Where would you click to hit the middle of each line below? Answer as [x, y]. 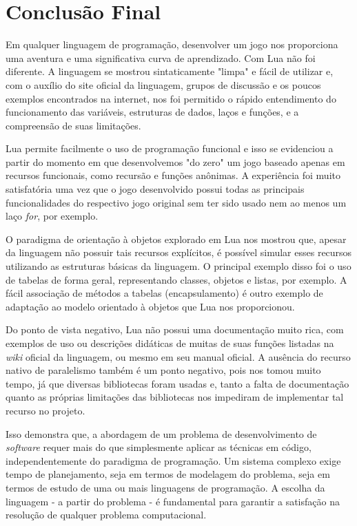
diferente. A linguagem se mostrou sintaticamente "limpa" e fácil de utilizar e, [170, 71]
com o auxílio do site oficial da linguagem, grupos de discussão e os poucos [163, 84]
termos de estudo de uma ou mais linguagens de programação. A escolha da [165, 487]
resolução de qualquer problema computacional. [106, 515]
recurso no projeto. [45, 410]
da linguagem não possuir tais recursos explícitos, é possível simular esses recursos [179, 252]
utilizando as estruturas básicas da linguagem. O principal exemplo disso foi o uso [178, 266]
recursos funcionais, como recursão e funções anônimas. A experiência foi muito [173, 175]
